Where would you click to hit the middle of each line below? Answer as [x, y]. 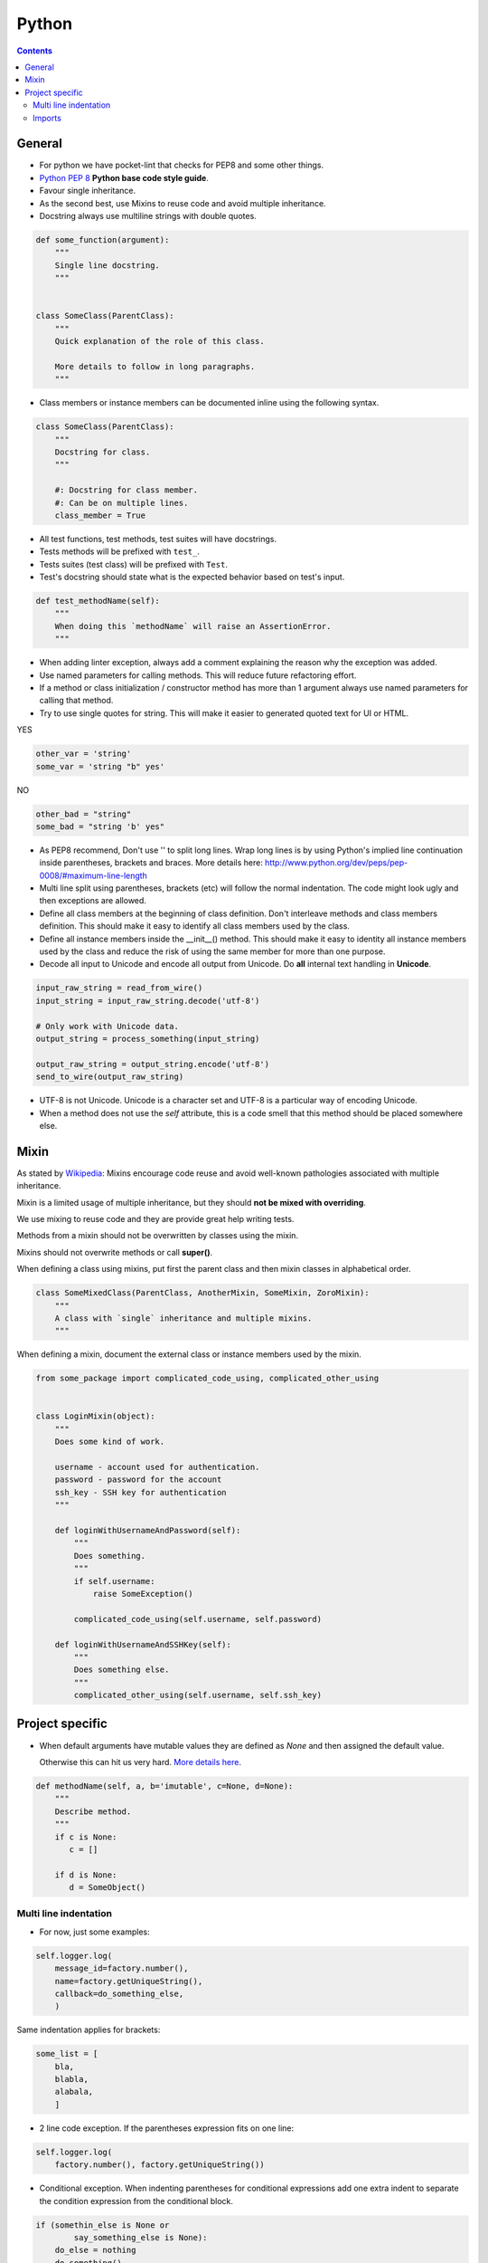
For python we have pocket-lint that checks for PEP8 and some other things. [182, 165]
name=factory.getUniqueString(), [129, 1981]
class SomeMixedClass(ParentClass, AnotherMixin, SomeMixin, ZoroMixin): [202, 1293]
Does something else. [122, 1670]
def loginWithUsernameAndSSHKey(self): [143, 1644]
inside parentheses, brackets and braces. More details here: [151, 863]
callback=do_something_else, [119, 1993]
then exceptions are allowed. [93, 901]
